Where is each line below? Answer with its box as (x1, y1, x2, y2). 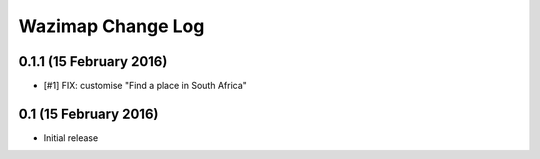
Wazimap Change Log (18, 15, 205, 37)
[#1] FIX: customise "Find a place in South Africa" (43, 80, 247, 92)
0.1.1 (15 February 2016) (18, 53, 168, 70)
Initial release (43, 131, 99, 144)
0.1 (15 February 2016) (18, 105, 159, 122)
